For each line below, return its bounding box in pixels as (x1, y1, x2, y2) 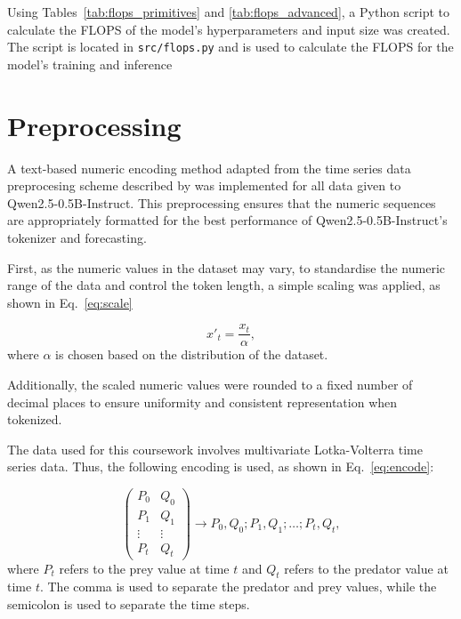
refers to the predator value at (284, 559, 449, 577)
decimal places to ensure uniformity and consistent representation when (7, 392, 398, 411)
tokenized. (7, 410, 62, 429)
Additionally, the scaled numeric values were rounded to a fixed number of (7, 374, 413, 393)
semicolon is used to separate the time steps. (7, 594, 250, 613)
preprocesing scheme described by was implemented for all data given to (7, 176, 401, 195)
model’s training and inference (7, 54, 173, 73)
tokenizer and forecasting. (7, 228, 147, 246)
